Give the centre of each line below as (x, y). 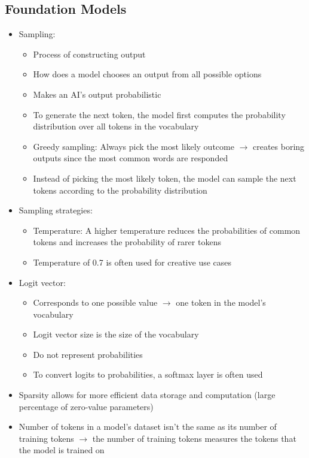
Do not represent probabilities (88, 354)
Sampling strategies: (56, 210)
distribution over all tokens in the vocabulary (116, 126)
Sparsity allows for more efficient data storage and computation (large (147, 395)
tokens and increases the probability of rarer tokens (127, 242)
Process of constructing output (89, 54)
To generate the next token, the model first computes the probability (159, 114)
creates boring (279, 146)
